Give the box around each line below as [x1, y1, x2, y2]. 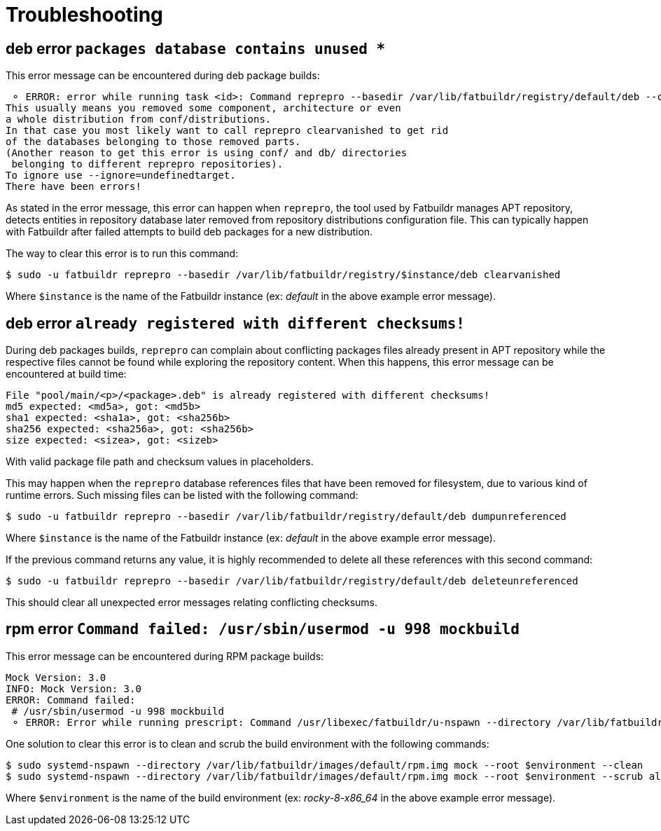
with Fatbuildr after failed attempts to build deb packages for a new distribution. [6, 226, 373, 238]
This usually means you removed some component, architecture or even [6, 102, 401, 114]
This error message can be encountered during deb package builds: [6, 69, 320, 82]
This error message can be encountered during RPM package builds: [6, 650, 324, 662]
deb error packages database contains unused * [6, 39, 386, 57]
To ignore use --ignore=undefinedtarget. [6, 170, 236, 181]
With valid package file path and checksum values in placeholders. [6, 455, 314, 468]
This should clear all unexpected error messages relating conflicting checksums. [6, 596, 378, 609]
